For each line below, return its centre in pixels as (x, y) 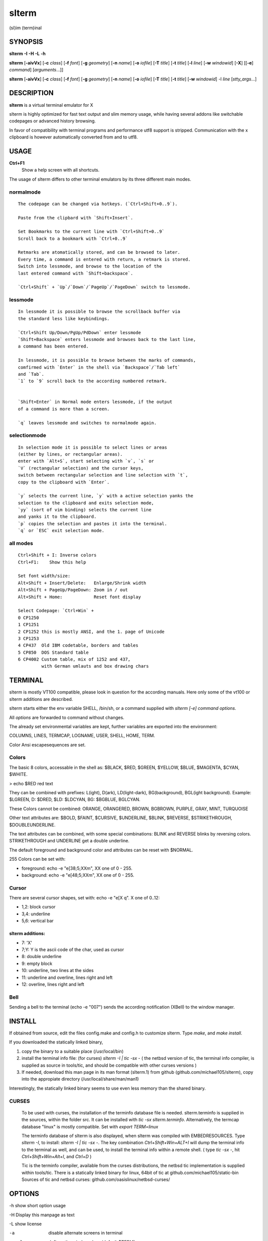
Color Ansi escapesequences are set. (48, 745)
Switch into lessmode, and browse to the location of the (90, 266)
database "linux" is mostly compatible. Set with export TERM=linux (90, 1126)
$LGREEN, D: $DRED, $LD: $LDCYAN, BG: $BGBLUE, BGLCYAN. (75, 800)
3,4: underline (36, 914)
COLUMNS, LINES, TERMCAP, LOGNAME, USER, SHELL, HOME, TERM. (82, 736)
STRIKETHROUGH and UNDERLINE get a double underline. (69, 841)
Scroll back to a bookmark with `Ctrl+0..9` (73, 239)
